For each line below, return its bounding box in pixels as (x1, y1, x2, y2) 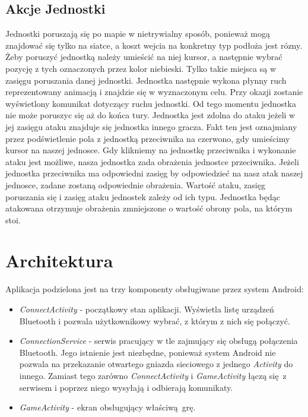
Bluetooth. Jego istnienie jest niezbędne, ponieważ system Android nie (19, 346, 276, 358)
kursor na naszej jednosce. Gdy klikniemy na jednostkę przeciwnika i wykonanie (5, 144, 296, 156)
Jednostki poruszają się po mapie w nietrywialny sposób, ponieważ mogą (5, 27, 270, 40)
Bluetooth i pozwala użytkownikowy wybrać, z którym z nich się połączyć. (19, 314, 290, 327)
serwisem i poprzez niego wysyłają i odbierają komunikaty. (19, 381, 233, 393)
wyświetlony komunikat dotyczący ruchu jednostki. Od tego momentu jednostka (5, 97, 296, 109)
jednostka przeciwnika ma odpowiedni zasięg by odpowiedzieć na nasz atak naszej (5, 167, 303, 179)
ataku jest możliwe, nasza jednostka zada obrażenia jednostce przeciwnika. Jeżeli (5, 155, 299, 168)
